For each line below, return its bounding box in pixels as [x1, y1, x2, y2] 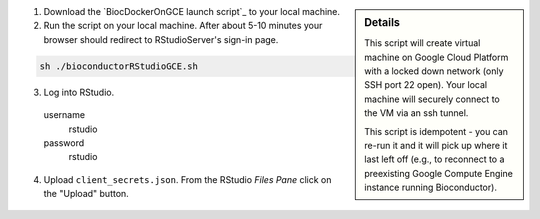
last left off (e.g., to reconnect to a [364, 153, 505, 165]
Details [364, 16, 400, 29]
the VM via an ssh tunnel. [364, 107, 469, 119]
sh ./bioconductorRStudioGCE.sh [39, 60, 199, 72]
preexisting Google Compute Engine [364, 167, 514, 179]
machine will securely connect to [364, 93, 500, 105]
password [43, 136, 85, 149]
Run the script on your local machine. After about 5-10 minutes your [43, 20, 323, 32]
